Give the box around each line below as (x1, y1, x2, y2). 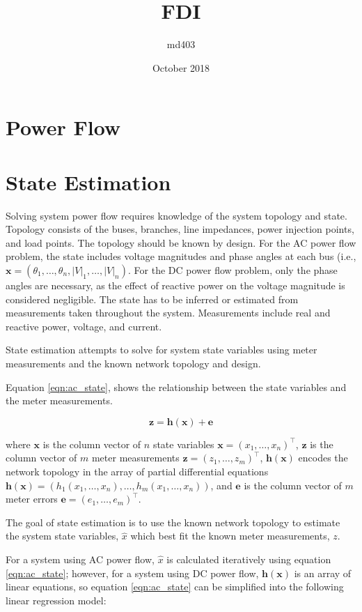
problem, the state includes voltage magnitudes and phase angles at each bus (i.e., (6, 249, 356, 263)
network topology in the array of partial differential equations (6, 464, 269, 478)
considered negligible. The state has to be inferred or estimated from (6, 291, 299, 306)
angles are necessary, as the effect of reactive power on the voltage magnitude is (6, 278, 345, 292)
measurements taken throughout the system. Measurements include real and (6, 305, 331, 320)
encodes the (298, 450, 348, 465)
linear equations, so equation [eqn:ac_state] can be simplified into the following (6, 579, 344, 594)
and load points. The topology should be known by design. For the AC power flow (6, 235, 356, 250)
